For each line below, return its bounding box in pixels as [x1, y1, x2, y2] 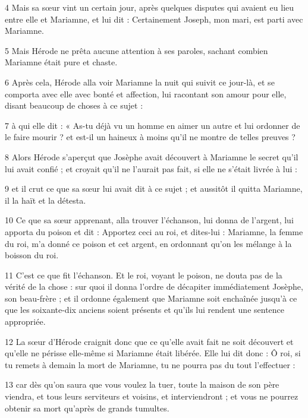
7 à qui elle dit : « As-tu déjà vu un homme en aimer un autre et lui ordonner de [5, 119, 300, 131]
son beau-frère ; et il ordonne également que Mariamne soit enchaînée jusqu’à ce [5, 292, 297, 304]
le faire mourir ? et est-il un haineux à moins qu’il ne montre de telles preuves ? [5, 131, 296, 143]
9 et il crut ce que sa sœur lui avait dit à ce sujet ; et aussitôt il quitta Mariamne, [5, 182, 303, 195]
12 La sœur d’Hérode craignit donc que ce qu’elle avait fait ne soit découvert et [5, 335, 294, 347]
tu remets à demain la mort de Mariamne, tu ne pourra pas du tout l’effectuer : [5, 358, 296, 370]
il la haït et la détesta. [5, 194, 86, 206]
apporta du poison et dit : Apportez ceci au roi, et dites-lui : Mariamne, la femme [5, 225, 303, 237]
